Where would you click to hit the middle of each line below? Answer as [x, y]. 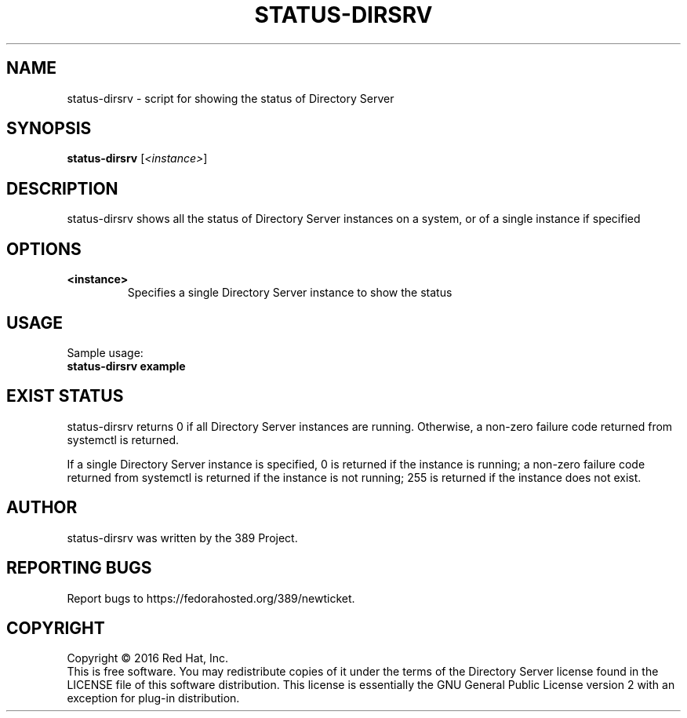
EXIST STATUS [65, 396]
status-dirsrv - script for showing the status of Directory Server [231, 98]
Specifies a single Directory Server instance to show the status [290, 293]
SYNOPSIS [49, 129]
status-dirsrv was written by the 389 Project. [182, 538]
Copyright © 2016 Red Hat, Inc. [148, 658]
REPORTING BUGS [79, 568]
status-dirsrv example [126, 366]
